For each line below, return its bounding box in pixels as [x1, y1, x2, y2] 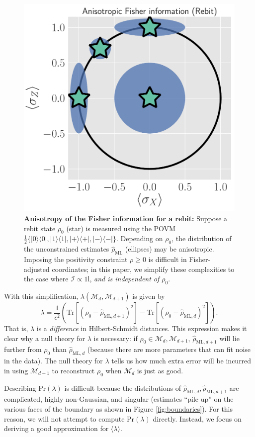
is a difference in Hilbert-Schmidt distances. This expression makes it [36, 323, 247, 333]
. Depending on [116, 233, 163, 244]
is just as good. [137, 365, 183, 375]
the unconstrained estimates [24, 244, 109, 254]
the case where [24, 273, 69, 284]
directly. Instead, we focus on [153, 413, 242, 424]
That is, [4, 323, 28, 333]
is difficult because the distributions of [64, 382, 181, 393]
